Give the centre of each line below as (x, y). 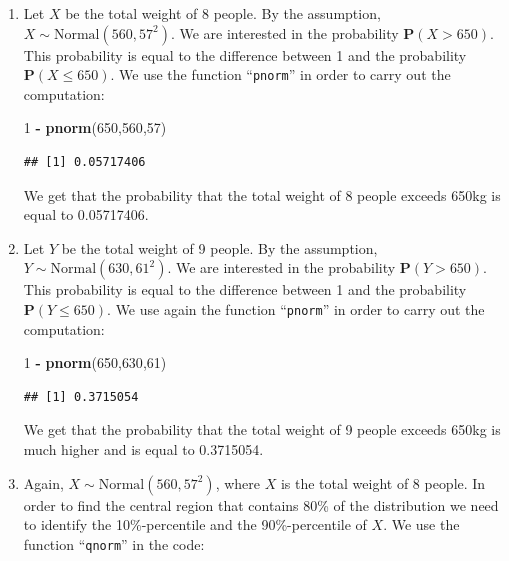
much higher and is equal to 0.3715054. (143, 449)
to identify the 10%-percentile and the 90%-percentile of (195, 524)
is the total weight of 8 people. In (383, 482)
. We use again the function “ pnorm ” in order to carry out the (296, 309)
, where (238, 482)
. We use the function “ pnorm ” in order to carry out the (280, 74)
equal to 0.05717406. (86, 214)
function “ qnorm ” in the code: (114, 543)
